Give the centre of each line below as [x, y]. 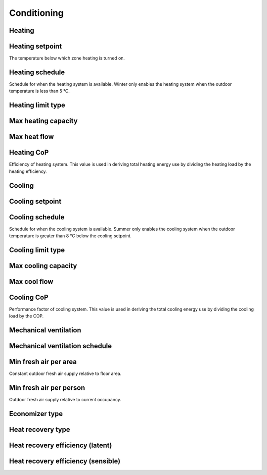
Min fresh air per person [47, 388]
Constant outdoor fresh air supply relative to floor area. [65, 373]
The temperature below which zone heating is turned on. [67, 58]
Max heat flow [32, 137]
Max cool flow [31, 282]
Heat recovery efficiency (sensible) [65, 461]
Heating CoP [29, 153]
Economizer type [36, 414]
